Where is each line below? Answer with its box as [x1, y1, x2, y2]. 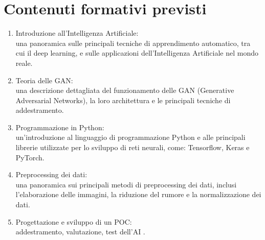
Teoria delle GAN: [15, 75, 73, 85]
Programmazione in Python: [15, 122, 104, 132]
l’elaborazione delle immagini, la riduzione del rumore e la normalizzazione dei [15, 189, 261, 200]
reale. [15, 57, 33, 68]
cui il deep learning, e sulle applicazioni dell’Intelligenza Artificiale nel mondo [15, 47, 259, 58]
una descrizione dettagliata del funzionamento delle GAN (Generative [15, 85, 234, 95]
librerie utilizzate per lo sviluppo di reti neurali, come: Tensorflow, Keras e [15, 142, 250, 153]
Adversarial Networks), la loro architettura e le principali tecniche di [15, 94, 231, 105]
